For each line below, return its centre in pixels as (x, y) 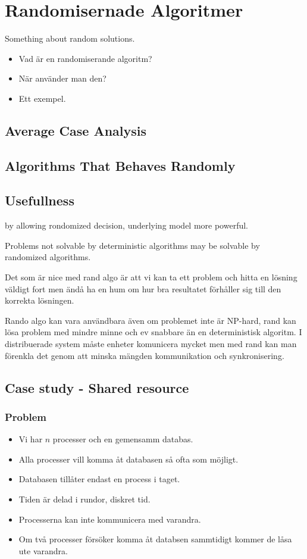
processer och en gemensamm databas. (123, 439)
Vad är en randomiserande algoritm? (85, 58)
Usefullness (40, 200)
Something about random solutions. (70, 38)
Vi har (31, 439)
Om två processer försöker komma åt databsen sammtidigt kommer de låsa (155, 539)
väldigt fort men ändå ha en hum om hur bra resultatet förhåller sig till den (143, 288)
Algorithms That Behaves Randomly (120, 165)
